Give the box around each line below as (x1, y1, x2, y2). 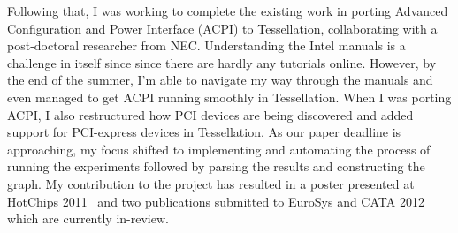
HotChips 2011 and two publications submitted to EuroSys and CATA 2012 (7, 192, 424, 210)
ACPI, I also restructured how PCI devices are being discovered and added (7, 105, 414, 124)
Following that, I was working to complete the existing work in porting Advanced (7, 2, 448, 19)
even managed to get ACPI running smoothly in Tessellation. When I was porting (7, 87, 452, 106)
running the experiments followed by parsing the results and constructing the (7, 157, 425, 176)
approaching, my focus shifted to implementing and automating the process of (7, 139, 431, 158)
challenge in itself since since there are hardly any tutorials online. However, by (7, 53, 437, 71)
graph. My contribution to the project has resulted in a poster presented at (7, 174, 415, 192)
